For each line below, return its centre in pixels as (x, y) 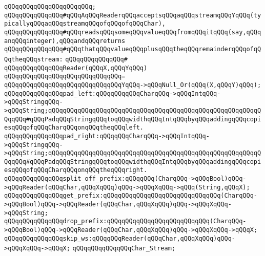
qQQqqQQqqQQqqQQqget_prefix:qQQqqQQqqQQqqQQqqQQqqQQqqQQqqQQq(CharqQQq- (131, 196)
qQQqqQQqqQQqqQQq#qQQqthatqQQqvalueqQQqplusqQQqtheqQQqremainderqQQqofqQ (133, 49)
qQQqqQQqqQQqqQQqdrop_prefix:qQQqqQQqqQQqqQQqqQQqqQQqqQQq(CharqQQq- (125, 221)
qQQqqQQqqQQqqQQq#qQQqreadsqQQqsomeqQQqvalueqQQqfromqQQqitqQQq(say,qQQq (133, 32)
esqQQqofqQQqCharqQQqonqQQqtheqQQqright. (76, 170)
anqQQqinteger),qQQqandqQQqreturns (65, 41)
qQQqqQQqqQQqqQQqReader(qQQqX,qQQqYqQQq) (76, 68)
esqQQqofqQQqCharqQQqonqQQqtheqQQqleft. (74, 128)
